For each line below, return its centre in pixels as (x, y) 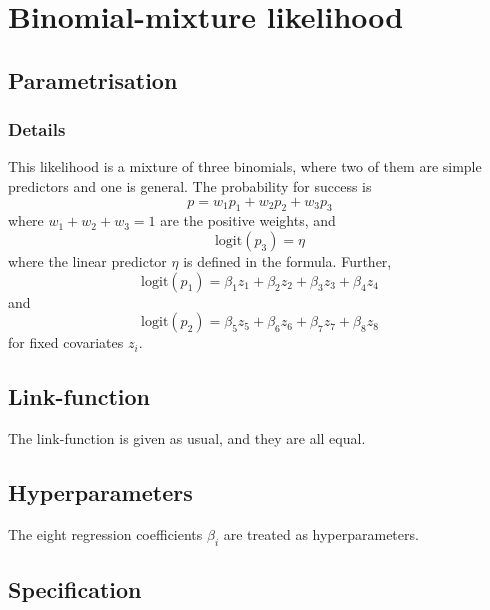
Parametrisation (93, 79)
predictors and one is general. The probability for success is (190, 185)
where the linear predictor (87, 260)
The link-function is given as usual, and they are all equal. (187, 437)
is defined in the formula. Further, (287, 260)
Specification (75, 588)
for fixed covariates (66, 342)
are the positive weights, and (248, 220)
